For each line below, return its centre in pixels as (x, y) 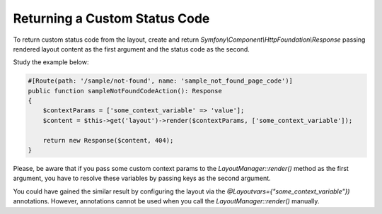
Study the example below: (51, 62)
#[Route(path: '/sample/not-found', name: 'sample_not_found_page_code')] (161, 81)
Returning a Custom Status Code (111, 18)
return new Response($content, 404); (108, 140)
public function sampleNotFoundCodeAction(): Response (125, 91)
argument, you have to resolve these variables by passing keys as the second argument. (142, 178)
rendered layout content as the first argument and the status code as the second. (132, 49)
